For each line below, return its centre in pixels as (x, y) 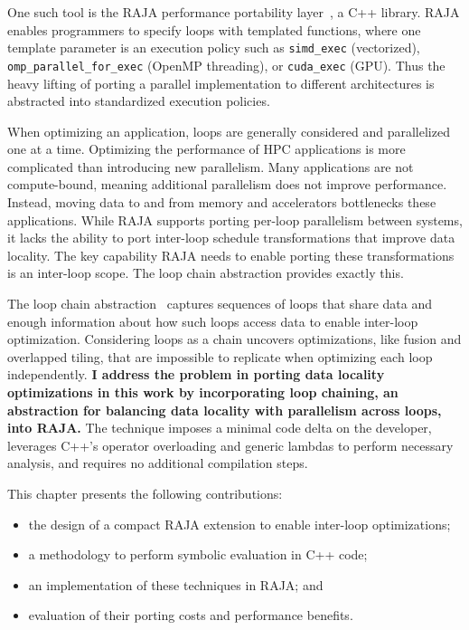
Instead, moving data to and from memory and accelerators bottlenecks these (222, 202)
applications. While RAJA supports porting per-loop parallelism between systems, (235, 220)
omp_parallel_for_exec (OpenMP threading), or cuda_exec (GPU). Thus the (226, 65)
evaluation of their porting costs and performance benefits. (191, 615)
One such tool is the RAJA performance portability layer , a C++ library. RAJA (234, 12)
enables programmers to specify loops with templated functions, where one (214, 29)
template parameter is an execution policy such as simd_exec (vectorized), (214, 48)
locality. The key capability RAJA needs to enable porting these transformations (231, 255)
